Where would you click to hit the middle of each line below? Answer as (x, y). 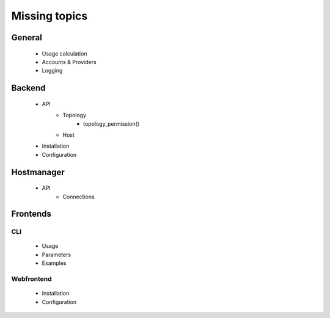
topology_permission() (112, 124)
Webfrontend (31, 279)
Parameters (57, 255)
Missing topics (50, 16)
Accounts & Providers (69, 62)
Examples (54, 263)
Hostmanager (38, 172)
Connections (79, 197)
